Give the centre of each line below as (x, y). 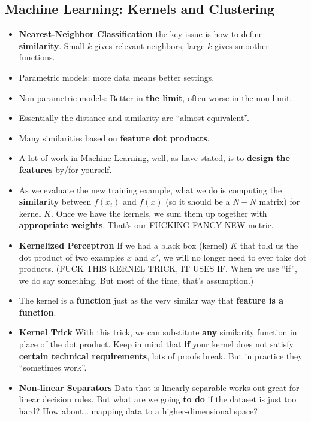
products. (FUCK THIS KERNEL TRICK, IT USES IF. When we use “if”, (158, 269)
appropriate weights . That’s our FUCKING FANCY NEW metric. (146, 225)
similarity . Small (52, 45)
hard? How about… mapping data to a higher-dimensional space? (138, 411)
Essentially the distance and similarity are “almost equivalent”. (134, 118)
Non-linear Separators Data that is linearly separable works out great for (159, 387)
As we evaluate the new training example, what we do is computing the (150, 190)
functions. (37, 57)
